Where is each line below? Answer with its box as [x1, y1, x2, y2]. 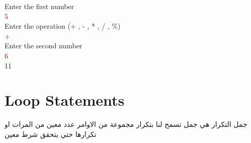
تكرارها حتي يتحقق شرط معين [5, 128, 97, 139]
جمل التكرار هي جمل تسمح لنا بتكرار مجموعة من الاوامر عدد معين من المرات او [5, 119, 247, 129]
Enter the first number [5, 1, 74, 11]
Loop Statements [5, 90, 125, 110]
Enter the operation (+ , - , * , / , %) [5, 21, 121, 31]
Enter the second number [5, 40, 82, 51]
